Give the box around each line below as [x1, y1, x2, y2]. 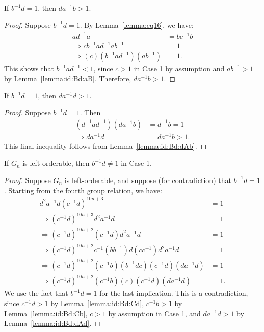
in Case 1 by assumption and [134, 63, 225, 74]
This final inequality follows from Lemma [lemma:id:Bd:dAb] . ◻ [4, 140, 207, 151]
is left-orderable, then [22, 158, 90, 168]
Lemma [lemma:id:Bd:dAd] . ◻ [4, 318, 101, 328]
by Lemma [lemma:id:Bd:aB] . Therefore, [4, 73, 131, 83]
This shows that [4, 63, 54, 74]
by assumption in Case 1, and [108, 308, 201, 318]
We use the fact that [4, 288, 68, 298]
